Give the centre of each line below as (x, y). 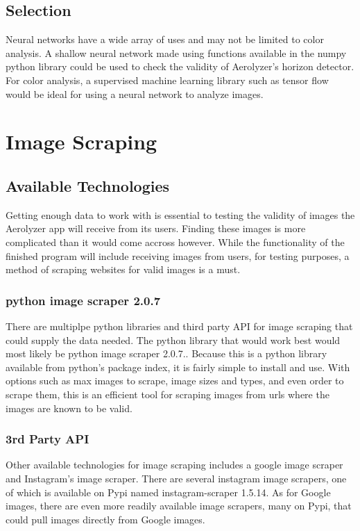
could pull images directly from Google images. (105, 519)
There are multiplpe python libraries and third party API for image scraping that (179, 326)
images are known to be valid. (69, 408)
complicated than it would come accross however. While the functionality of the (175, 242)
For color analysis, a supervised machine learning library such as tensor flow (167, 80)
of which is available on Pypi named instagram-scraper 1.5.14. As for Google (168, 492)
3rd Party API (48, 439)
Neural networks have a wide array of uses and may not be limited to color (165, 39)
